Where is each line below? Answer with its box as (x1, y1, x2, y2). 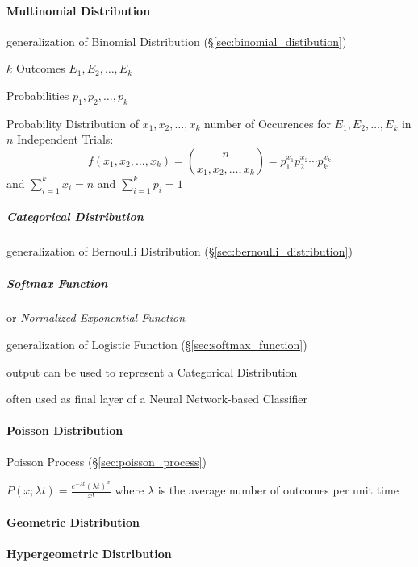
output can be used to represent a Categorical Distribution (6, 363, 298, 380)
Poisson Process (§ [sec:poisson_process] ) (6, 452, 207, 469)
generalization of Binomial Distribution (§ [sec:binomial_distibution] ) (6, 32, 347, 49)
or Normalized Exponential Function (6, 309, 186, 326)
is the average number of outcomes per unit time (157, 482, 399, 498)
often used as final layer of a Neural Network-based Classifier (6, 390, 308, 407)
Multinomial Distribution (6, 2, 151, 19)
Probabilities (6, 86, 69, 103)
